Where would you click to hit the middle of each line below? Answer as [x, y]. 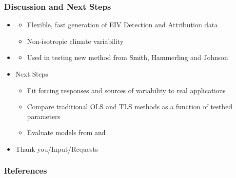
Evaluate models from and [66, 132]
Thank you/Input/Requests [57, 148]
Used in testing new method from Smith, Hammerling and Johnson [128, 57]
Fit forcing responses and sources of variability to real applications [126, 90]
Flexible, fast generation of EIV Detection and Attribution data [122, 25]
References [26, 170]
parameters [44, 116]
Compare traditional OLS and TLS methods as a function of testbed [130, 107]
